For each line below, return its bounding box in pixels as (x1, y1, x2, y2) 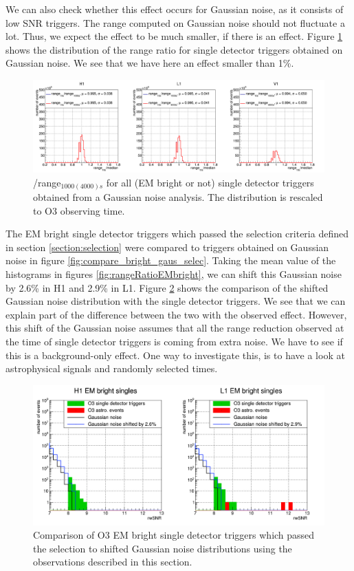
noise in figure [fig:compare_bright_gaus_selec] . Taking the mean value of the (5, 253, 336, 268)
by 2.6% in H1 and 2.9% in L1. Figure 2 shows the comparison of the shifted (5, 280, 329, 294)
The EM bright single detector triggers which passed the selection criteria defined (5, 226, 349, 241)
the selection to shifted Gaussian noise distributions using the (33, 541, 292, 555)
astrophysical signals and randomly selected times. (5, 361, 218, 376)
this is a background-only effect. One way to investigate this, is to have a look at (5, 347, 345, 362)
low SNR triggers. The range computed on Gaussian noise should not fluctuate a (5, 15, 345, 30)
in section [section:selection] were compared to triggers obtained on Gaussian (5, 239, 329, 254)
